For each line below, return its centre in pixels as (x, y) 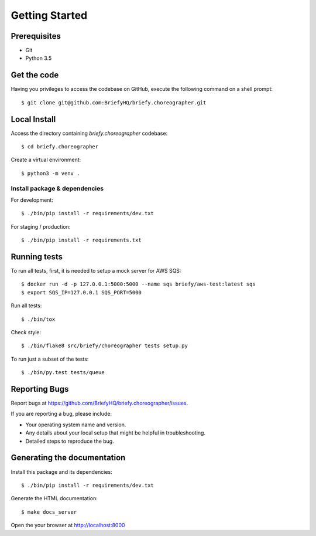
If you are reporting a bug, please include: (61, 414)
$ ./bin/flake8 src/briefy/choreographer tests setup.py (105, 346)
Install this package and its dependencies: (61, 471)
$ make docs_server (49, 512)
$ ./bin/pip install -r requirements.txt (81, 240)
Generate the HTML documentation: (54, 498)
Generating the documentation (68, 458)
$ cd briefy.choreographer (60, 147)
